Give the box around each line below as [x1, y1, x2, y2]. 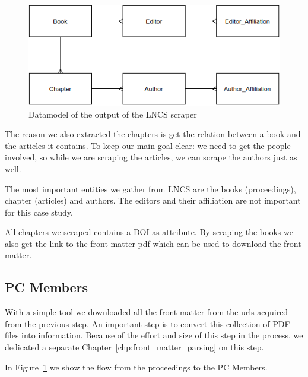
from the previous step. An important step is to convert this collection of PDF [5, 317, 290, 330]
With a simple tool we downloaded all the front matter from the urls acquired [5, 306, 288, 318]
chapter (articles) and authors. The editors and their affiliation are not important [5, 194, 301, 207]
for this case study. [5, 205, 73, 218]
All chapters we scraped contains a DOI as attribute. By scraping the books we [5, 226, 293, 238]
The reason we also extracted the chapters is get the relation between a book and [5, 128, 301, 140]
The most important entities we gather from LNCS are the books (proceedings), [5, 182, 296, 195]
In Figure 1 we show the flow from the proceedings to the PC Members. [5, 360, 268, 373]
